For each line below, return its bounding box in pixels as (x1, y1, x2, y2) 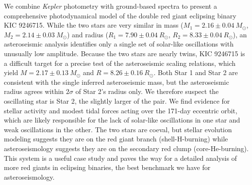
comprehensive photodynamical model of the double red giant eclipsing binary (4, 10, 236, 20)
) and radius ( (67, 29, 108, 39)
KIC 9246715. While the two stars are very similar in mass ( (4, 20, 184, 30)
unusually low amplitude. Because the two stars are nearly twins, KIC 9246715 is (4, 48, 245, 58)
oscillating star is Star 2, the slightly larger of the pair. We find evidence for (4, 95, 230, 106)
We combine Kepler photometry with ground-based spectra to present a (4, 1, 217, 11)
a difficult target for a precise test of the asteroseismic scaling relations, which (4, 58, 236, 68)
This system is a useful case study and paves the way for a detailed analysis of (4, 153, 237, 163)
